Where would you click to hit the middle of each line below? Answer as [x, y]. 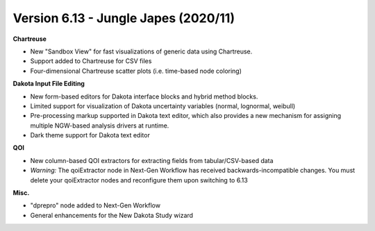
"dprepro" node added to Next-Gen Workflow [95, 205]
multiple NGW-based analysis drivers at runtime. [100, 126]
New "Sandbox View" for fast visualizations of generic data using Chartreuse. [141, 51]
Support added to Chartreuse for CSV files [91, 61]
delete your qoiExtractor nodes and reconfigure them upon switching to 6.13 [139, 180]
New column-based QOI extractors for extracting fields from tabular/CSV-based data [152, 160]
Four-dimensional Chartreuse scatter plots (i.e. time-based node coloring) [136, 71]
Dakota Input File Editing [49, 84]
